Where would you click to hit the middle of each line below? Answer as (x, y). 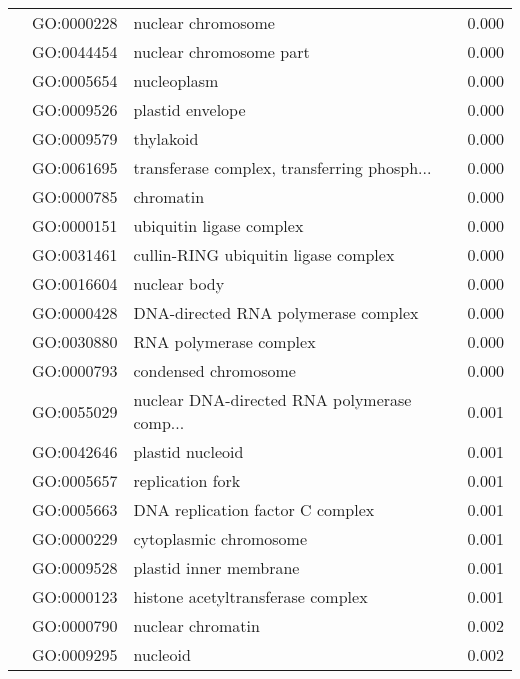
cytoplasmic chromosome (220, 538)
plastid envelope (189, 109)
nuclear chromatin (196, 625)
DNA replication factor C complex (254, 509)
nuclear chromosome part (221, 51)
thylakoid (166, 138)
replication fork (187, 480)
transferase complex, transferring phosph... (282, 167)
